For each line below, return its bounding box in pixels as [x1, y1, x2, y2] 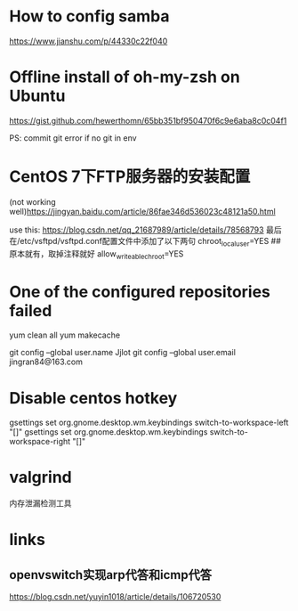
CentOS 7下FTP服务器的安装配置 [9, 167, 251, 187]
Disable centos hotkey [9, 387, 178, 408]
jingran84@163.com [9, 356, 83, 367]
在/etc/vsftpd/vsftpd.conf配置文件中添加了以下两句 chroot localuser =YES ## [9, 235, 282, 248]
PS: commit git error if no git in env [9, 132, 137, 143]
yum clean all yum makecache [9, 330, 121, 340]
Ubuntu [9, 86, 66, 106]
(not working [9, 196, 56, 207]
